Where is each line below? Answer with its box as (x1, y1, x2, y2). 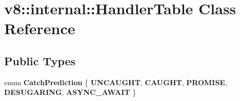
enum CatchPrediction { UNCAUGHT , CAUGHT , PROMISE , (4, 77, 227, 87)
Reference (4, 18, 75, 39)
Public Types (4, 53, 76, 68)
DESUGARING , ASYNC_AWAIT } (4, 87, 136, 97)
